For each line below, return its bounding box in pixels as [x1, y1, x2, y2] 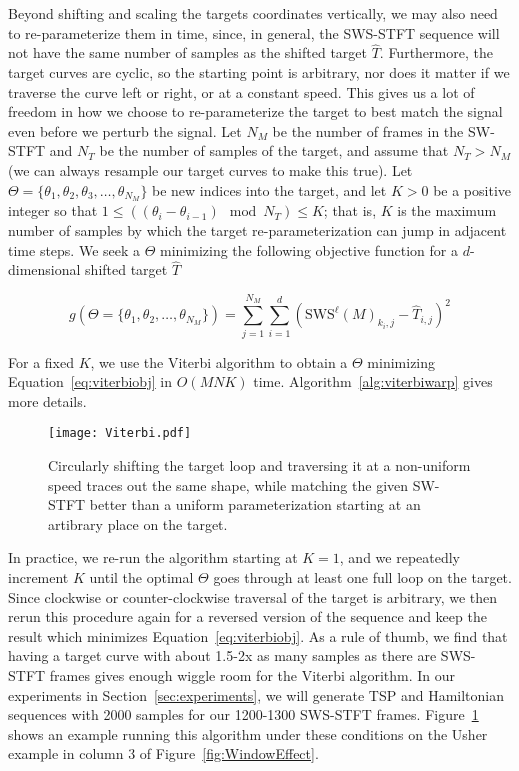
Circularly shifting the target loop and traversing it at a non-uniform [48, 454, 471, 475]
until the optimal [89, 566, 194, 587]
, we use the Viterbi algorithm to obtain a [90, 351, 348, 372]
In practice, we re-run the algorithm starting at [8, 547, 298, 568]
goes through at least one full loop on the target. [213, 566, 512, 587]
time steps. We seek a [8, 239, 141, 260]
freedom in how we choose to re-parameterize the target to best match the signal [8, 101, 503, 122]
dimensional [8, 259, 81, 280]
